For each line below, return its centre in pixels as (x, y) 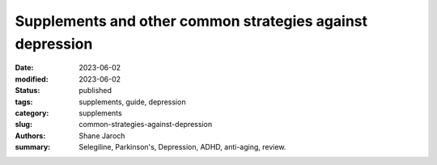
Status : (28, 91)
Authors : (30, 135)
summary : (33, 147)
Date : (24, 68)
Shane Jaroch (102, 135)
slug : (23, 125)
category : (32, 112)
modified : (32, 79)
